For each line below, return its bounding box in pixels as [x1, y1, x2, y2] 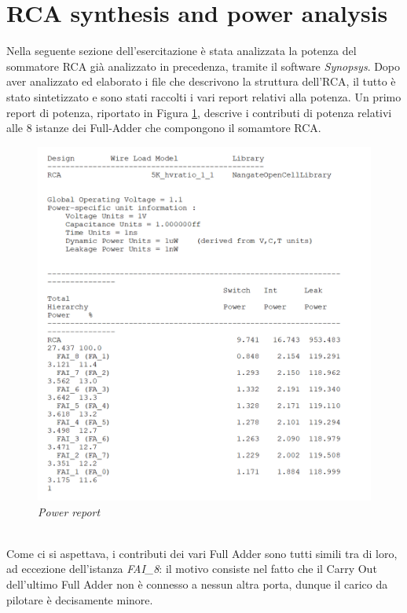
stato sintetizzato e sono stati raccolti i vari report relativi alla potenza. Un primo [6, 88, 401, 105]
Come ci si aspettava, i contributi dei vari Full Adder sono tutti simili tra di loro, [6, 545, 398, 561]
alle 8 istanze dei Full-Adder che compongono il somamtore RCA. [6, 119, 321, 136]
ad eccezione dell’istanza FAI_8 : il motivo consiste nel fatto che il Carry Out [6, 560, 377, 577]
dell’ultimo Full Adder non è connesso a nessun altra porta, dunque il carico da [6, 576, 388, 593]
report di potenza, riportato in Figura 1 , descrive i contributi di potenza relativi [6, 104, 392, 120]
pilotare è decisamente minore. [6, 591, 153, 607]
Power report [38, 503, 101, 519]
